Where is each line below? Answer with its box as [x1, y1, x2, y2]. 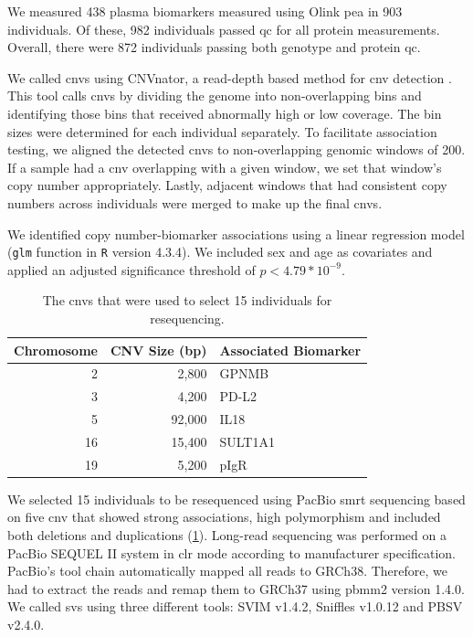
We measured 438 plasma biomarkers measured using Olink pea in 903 [7, 2, 403, 20]
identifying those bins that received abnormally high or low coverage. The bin [7, 103, 442, 122]
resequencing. [150, 308, 225, 327]
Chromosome [14, 340, 98, 359]
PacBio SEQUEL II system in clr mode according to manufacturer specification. [7, 543, 456, 562]
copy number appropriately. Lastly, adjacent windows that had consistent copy [7, 175, 447, 195]
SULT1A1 [219, 431, 275, 451]
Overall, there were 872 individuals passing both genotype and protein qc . [7, 37, 421, 57]
